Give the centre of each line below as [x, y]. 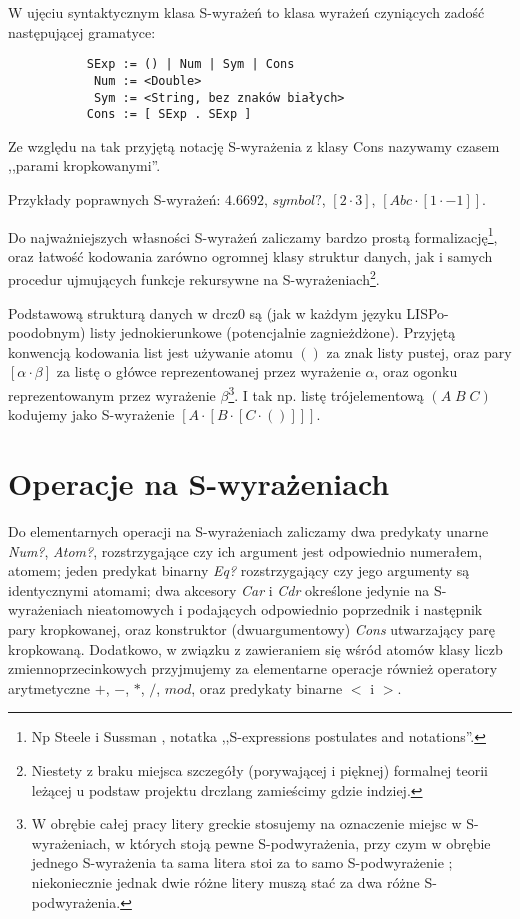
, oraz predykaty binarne [267, 687]
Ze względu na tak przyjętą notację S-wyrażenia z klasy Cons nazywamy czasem [254, 145]
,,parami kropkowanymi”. [84, 165]
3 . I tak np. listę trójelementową [326, 393]
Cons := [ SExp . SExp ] [169, 114]
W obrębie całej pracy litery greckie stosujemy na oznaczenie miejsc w [246, 823]
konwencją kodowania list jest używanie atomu [150, 351]
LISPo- [427, 312]
